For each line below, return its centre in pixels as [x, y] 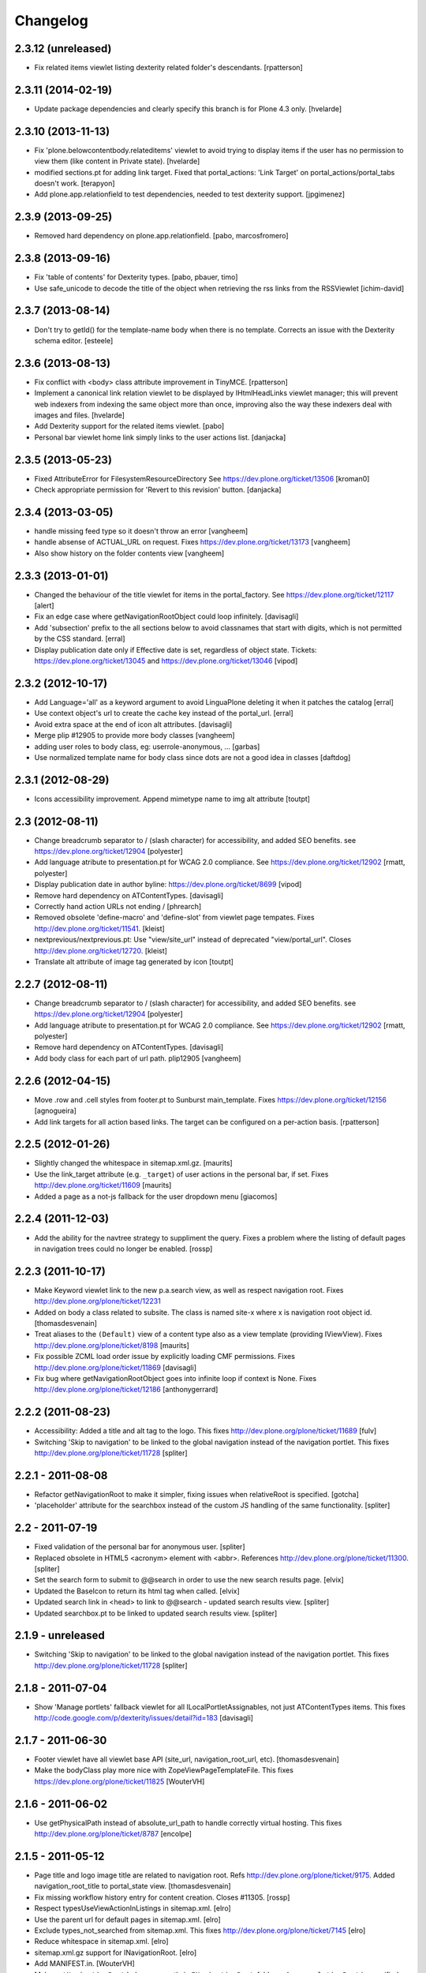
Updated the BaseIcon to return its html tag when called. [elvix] [137, 1591]
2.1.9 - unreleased [60, 1636]
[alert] [44, 606]
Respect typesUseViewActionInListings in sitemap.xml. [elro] [133, 1908]
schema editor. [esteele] [74, 340]
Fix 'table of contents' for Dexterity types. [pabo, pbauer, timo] [136, 277]
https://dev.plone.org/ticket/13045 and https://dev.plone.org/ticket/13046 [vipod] [166, 661]
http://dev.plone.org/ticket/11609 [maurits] [103, 1185]
